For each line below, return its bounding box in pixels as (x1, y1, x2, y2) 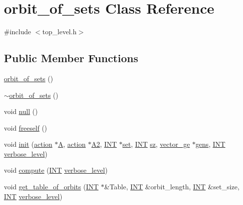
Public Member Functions (4, 50, 138, 66)
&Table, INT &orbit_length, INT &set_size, (104, 182, 240, 192)
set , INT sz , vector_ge (122, 139, 190, 149)
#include (4, 26, 31, 37)
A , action (58, 139, 86, 149)
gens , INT (195, 139, 225, 149)
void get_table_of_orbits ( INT (4, 182, 99, 192)
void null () (4, 106, 38, 116)
